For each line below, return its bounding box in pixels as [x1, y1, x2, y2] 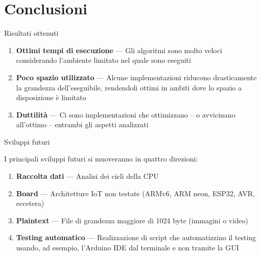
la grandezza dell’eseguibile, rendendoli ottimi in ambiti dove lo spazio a [16, 82, 242, 92]
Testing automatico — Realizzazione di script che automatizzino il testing [16, 232, 256, 243]
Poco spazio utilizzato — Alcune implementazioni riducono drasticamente [16, 72, 257, 82]
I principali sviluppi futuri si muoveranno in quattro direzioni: [4, 153, 198, 164]
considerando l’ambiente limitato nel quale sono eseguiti [16, 55, 191, 65]
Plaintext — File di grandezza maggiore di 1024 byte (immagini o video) [16, 215, 248, 225]
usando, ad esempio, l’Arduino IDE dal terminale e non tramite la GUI [16, 242, 239, 253]
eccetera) [16, 198, 44, 208]
